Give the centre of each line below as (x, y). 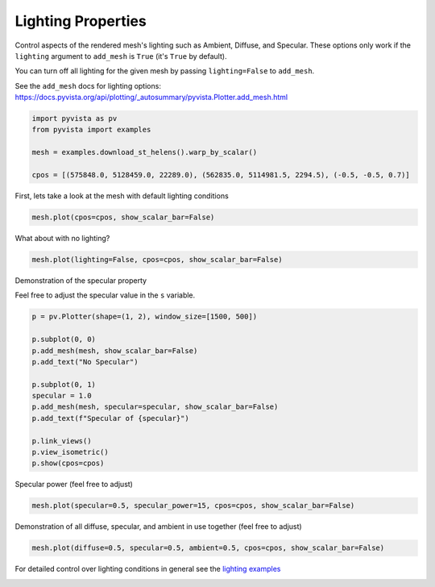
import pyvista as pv (75, 119)
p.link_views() (62, 441)
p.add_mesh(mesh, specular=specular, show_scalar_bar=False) (155, 407)
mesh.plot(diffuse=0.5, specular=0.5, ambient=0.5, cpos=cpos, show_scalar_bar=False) (208, 548)
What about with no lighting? (62, 238)
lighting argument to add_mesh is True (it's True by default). (121, 56)
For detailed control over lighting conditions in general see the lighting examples (148, 569)
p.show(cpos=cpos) (68, 463)
